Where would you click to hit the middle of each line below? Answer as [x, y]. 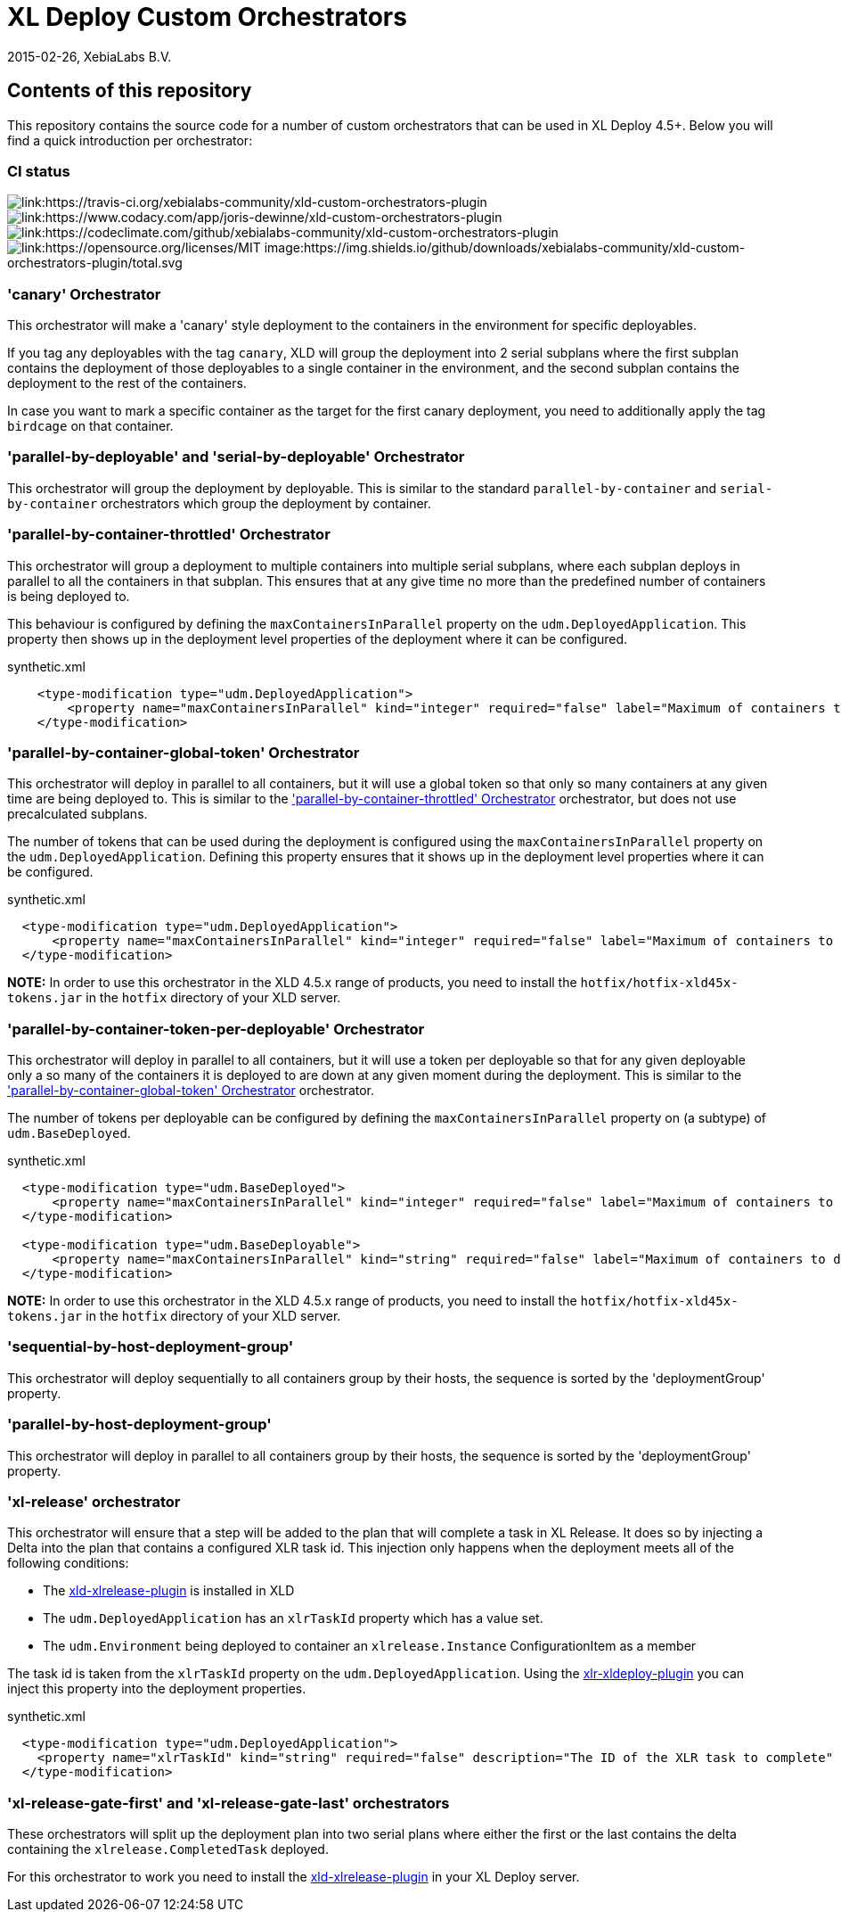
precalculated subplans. [78, 814]
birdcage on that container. [90, 426]
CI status [39, 171]
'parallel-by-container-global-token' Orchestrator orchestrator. [191, 1091]
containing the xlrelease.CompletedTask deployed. [168, 1849]
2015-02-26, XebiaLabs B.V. [90, 56]
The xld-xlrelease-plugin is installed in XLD [169, 1591]
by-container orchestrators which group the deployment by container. [220, 503]
